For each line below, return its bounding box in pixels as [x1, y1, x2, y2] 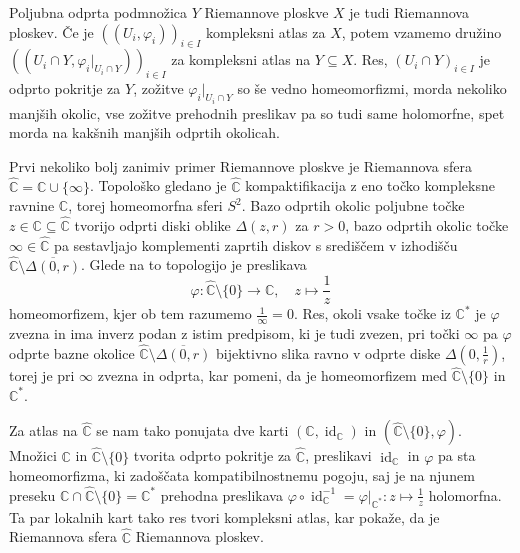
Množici [9, 445, 57, 466]
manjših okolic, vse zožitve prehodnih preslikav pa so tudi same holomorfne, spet [9, 102, 505, 123]
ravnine [9, 195, 55, 216]
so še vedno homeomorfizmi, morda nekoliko [237, 78, 507, 99]
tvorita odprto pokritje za [133, 445, 292, 466]
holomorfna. [428, 484, 502, 505]
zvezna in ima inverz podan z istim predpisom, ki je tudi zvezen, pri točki [9, 323, 460, 344]
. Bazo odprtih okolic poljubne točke [241, 195, 465, 216]
